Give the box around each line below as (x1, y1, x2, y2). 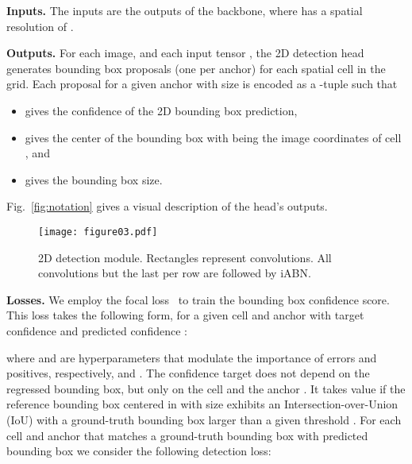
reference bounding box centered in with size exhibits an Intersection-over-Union (6, 396, 399, 412)
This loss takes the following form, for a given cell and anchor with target (6, 307, 364, 323)
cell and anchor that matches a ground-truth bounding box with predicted (6, 427, 368, 443)
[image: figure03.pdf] (38, 226, 158, 238)
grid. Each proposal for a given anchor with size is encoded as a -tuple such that (6, 75, 398, 92)
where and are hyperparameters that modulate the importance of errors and (6, 349, 377, 365)
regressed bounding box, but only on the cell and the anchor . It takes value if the (6, 380, 406, 396)
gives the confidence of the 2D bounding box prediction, (25, 102, 298, 118)
